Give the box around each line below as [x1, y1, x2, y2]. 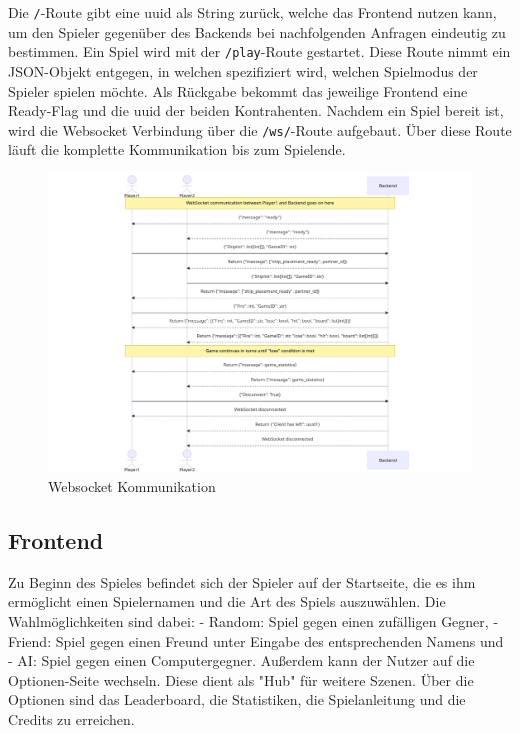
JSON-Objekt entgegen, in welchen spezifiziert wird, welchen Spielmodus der [8, 60, 478, 81]
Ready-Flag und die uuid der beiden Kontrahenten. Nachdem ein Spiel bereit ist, [8, 100, 504, 121]
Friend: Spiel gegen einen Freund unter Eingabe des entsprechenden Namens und [8, 630, 504, 651]
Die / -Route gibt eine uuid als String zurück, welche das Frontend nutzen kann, [8, 2, 497, 22]
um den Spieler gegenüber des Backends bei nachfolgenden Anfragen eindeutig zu [8, 21, 506, 42]
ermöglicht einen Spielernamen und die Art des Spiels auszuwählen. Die [8, 591, 446, 612]
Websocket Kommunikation [48, 476, 216, 497]
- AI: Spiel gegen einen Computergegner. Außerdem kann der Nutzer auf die [8, 650, 475, 671]
